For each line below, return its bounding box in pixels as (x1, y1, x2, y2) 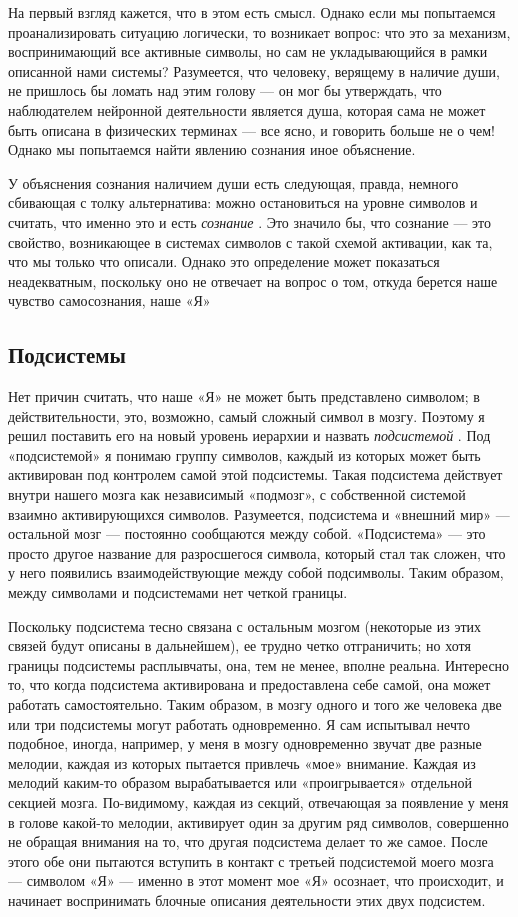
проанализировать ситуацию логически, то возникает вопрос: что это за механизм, (8, 21, 511, 42)
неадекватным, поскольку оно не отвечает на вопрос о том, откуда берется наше (8, 270, 498, 291)
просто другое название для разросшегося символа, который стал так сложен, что (8, 542, 506, 563)
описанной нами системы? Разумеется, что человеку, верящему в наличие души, (8, 60, 500, 81)
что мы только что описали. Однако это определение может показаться (8, 251, 440, 272)
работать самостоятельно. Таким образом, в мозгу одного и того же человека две (8, 694, 502, 715)
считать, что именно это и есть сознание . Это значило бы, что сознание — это (8, 211, 492, 232)
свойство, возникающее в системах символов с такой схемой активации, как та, (8, 231, 493, 252)
